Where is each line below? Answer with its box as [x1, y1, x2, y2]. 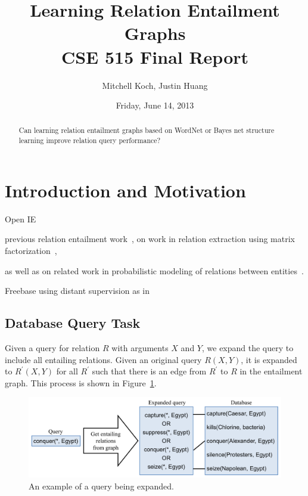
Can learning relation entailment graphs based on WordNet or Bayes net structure [18, 125, 275, 135]
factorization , [5, 244, 57, 256]
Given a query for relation [5, 341, 100, 354]
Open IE [5, 212, 36, 225]
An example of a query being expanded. [29, 479, 174, 492]
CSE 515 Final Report [61, 44, 249, 69]
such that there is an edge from [92, 365, 207, 377]
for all [56, 365, 78, 377]
